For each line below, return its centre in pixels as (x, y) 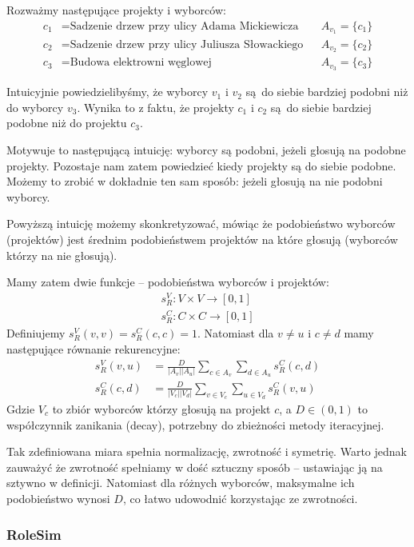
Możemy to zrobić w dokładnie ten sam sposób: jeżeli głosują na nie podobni (195, 181)
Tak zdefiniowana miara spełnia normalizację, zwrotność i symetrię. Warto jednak (207, 451)
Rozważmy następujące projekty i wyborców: (116, 10)
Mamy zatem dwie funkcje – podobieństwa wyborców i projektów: (168, 282)
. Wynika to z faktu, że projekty (155, 107)
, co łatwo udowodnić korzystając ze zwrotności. (240, 498)
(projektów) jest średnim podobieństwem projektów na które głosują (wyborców (202, 240)
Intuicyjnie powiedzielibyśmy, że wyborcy (107, 92)
